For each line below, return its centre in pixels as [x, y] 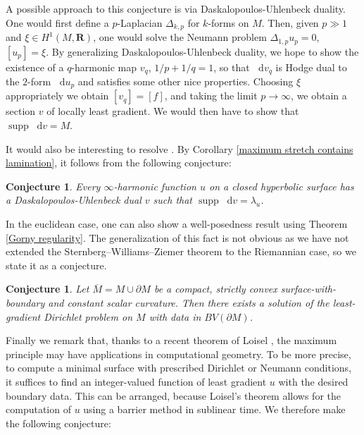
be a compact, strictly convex [215, 289]
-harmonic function [155, 186]
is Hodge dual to [311, 67]
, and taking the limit [211, 96]
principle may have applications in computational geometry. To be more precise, [178, 354]
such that [173, 200]
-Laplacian [140, 22]
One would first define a [57, 22]
